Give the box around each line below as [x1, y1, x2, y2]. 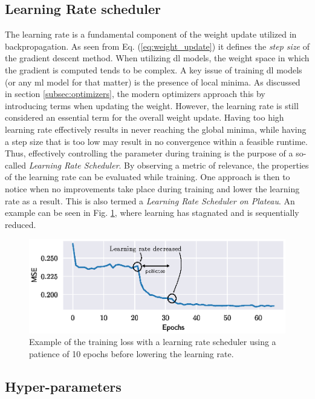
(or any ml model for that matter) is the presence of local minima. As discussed [5, 75, 300, 88]
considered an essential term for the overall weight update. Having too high [5, 111, 284, 124]
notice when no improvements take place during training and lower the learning [5, 182, 300, 195]
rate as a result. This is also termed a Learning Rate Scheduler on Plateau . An [5, 194, 295, 207]
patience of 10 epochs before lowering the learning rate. [29, 347, 234, 360]
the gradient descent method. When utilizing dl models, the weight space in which [5, 52, 310, 64]
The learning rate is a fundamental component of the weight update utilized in [5, 28, 297, 41]
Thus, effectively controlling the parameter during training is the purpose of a [5, 147, 293, 159]
